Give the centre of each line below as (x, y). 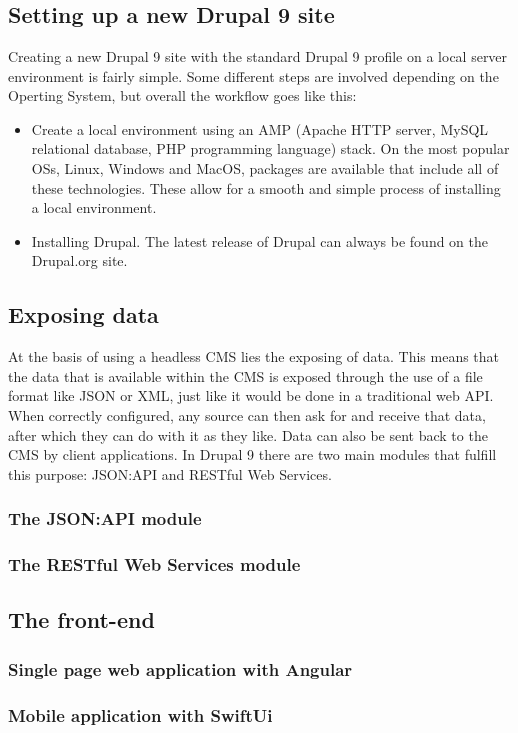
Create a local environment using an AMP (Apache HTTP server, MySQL (260, 128)
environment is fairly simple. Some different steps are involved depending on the (253, 75)
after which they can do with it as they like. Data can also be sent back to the (248, 434)
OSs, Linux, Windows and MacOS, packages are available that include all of (265, 167)
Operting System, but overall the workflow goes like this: (182, 95)
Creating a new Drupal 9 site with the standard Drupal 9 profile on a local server (258, 56)
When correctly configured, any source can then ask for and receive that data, (247, 414)
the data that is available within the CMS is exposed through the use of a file (245, 375)
